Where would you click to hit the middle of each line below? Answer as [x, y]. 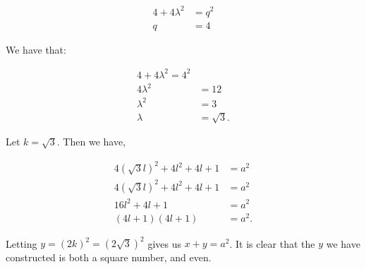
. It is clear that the [272, 243]
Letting [22, 243]
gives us [165, 243]
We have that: [36, 49]
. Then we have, [91, 142]
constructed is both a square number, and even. [109, 257]
